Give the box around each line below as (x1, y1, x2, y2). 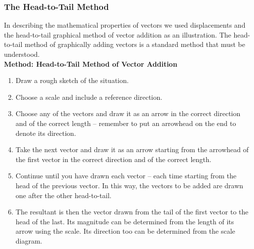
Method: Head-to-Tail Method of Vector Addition (4, 58, 178, 69)
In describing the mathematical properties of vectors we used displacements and (4, 20, 246, 30)
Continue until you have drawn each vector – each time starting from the (15, 170, 237, 181)
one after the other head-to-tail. (15, 190, 111, 200)
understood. (4, 49, 40, 59)
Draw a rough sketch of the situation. (15, 75, 129, 85)
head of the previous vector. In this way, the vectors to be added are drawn (15, 180, 244, 190)
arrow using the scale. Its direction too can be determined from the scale (15, 226, 235, 236)
